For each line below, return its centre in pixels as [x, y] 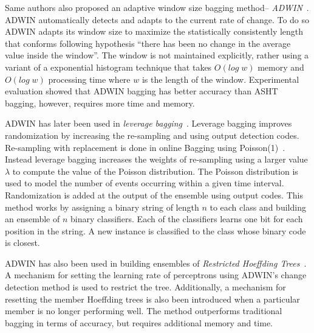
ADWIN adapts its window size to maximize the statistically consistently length [154, 31]
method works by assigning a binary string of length [102, 207]
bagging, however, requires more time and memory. [100, 103]
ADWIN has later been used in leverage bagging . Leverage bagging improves [148, 123]
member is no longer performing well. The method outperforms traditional [144, 311]
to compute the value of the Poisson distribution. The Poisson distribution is [155, 171]
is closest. [22, 243]
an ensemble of [32, 219]
